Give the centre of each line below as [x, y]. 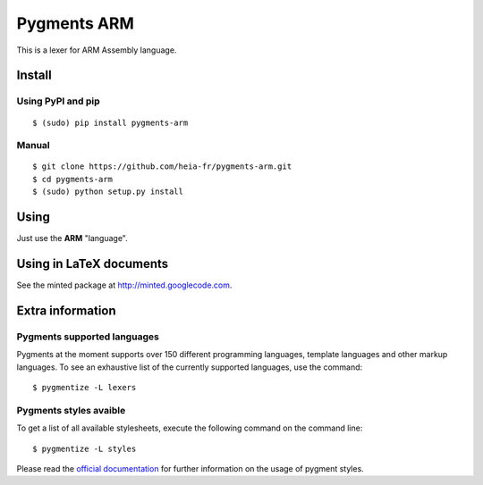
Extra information [66, 310]
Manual [34, 146]
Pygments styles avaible [71, 410]
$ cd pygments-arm [73, 179]
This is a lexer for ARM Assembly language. [97, 50]
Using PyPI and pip [58, 101]
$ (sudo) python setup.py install [108, 192]
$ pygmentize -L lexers [85, 387]
